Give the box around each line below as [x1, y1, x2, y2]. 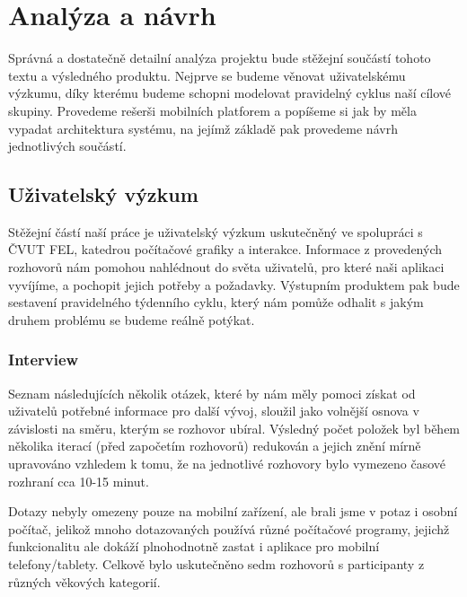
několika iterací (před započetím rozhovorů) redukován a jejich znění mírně [8, 436, 421, 455]
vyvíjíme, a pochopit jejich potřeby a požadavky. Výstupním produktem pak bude [8, 275, 460, 294]
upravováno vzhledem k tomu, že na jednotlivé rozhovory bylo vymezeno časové [8, 454, 446, 473]
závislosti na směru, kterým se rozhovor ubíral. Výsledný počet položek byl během [8, 418, 461, 437]
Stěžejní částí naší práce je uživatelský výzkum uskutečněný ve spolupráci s [8, 222, 423, 241]
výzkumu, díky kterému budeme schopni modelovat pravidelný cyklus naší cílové [8, 83, 452, 102]
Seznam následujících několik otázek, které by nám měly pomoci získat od [8, 383, 416, 402]
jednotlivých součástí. [8, 136, 127, 155]
